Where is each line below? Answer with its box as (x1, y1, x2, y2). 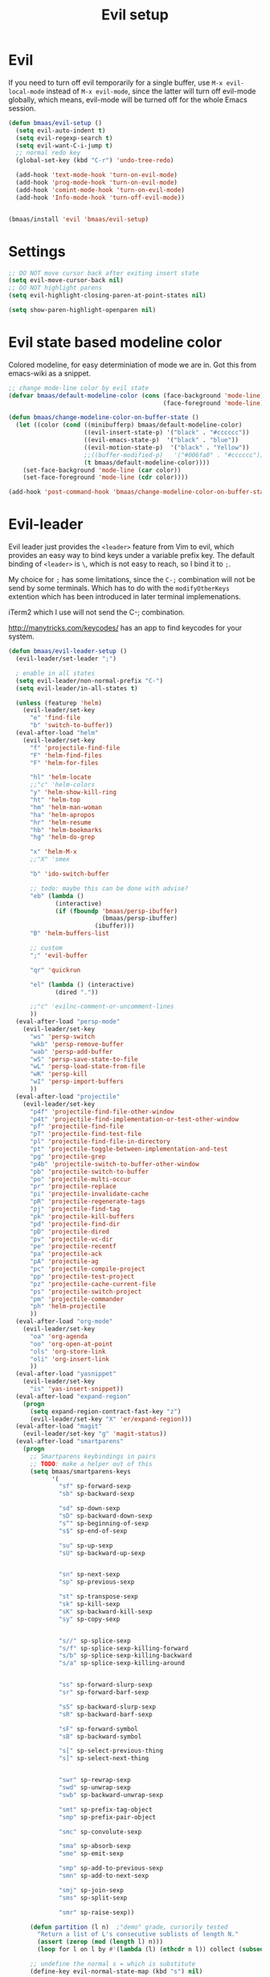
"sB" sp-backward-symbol (59, 1732, 142, 1741)
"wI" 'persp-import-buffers (29, 1078, 125, 1086)
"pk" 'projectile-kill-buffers (29, 1212, 135, 1221)
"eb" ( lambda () (29, 892, 84, 900)
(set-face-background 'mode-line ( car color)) (22, 466, 182, 474)
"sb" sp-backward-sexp (59, 1490, 135, 1498)
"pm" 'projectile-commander (29, 1295, 125, 1303)
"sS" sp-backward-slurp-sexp (59, 1703, 157, 1711)
